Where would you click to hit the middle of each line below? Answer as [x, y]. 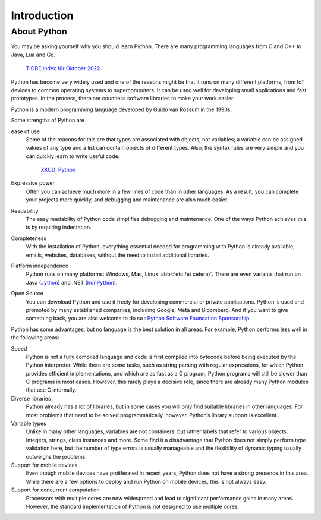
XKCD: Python [58, 170]
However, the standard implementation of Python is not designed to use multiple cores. [133, 506]
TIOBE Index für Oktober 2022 [63, 68]
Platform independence [40, 266]
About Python [39, 31]
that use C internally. [51, 390]
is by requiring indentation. [59, 227]
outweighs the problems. [56, 456]
